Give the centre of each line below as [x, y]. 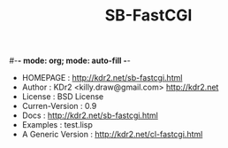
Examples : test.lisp [57, 125]
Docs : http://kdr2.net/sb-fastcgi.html [90, 115]
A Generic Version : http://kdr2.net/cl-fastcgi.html [112, 135]
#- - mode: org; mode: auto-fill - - [70, 61]
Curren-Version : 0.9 [59, 106]
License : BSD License [63, 97]
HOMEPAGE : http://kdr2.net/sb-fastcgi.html [102, 78]
